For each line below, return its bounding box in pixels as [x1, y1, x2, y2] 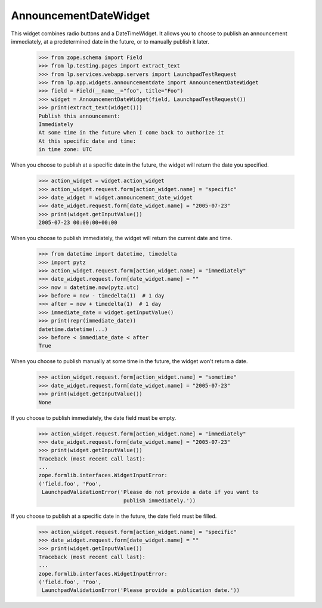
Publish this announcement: [38, 112, 120, 119]
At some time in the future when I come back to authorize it [38, 129, 224, 136]
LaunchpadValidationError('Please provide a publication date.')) [42, 587, 240, 594]
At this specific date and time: [38, 137, 137, 145]
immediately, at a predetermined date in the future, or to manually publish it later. [11, 38, 210, 45]
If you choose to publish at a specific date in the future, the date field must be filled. [11, 512, 217, 520]
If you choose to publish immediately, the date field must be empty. [11, 414, 177, 421]
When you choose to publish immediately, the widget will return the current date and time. [11, 235, 233, 242]
